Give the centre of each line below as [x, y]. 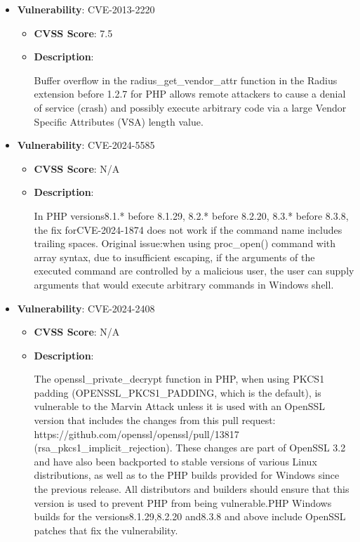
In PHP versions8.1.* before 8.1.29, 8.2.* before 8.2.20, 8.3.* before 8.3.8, [191, 215]
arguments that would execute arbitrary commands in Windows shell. [184, 284]
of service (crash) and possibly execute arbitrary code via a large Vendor [190, 107]
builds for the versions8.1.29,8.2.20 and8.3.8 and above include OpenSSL [190, 516]
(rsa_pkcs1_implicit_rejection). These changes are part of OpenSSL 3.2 [190, 448]
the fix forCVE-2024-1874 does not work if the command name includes [188, 229]
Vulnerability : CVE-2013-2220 [86, 9]
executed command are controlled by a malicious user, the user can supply [194, 271]
